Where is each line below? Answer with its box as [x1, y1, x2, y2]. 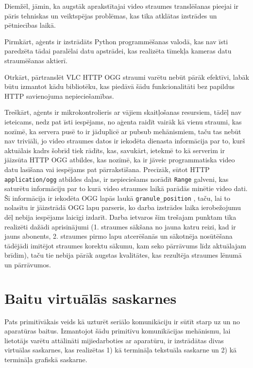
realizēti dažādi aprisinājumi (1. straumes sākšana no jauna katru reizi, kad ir [4, 221, 236, 231]
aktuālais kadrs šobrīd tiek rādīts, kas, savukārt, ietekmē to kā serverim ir [4, 145, 225, 155]
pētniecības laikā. [4, 20, 56, 30]
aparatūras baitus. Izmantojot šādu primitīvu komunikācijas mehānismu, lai [4, 326, 231, 336]
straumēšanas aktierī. [4, 55, 67, 65]
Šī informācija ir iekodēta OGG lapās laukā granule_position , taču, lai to [4, 193, 230, 203]
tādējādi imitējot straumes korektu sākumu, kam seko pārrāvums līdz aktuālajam [4, 240, 246, 250]
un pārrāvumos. [4, 259, 51, 269]
